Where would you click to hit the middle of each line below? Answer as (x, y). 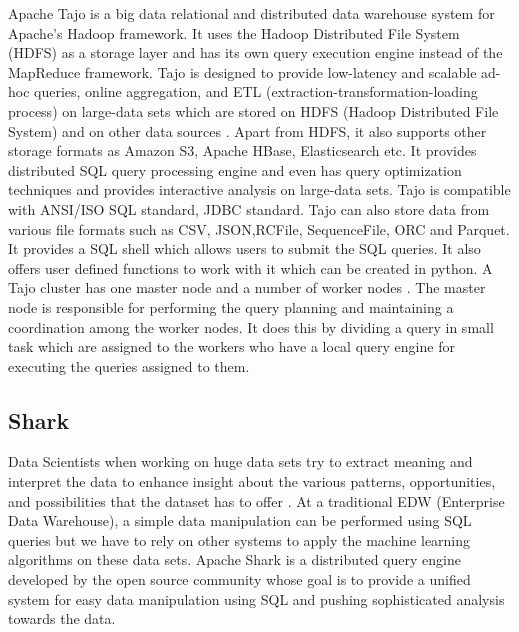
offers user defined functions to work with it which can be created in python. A (250, 267)
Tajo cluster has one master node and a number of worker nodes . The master (247, 287)
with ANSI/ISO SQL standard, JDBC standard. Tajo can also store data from (249, 208)
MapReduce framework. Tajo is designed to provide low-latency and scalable (242, 71)
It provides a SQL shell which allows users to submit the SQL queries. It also (244, 248)
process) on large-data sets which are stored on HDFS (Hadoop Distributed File (253, 110)
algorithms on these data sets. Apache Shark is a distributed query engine (234, 559)
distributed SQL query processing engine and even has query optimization (235, 169)
